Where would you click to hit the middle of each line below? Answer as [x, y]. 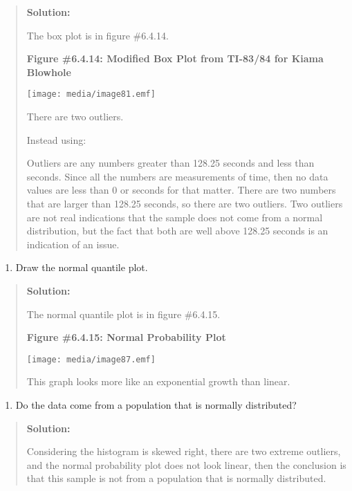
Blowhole [49, 72]
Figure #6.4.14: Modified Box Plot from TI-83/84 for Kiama [175, 58]
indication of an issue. [73, 244]
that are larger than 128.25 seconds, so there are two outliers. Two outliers [185, 203]
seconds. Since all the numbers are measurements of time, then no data [177, 176]
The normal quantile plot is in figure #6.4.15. [123, 314]
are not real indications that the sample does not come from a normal [175, 217]
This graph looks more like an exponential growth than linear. [158, 381]
